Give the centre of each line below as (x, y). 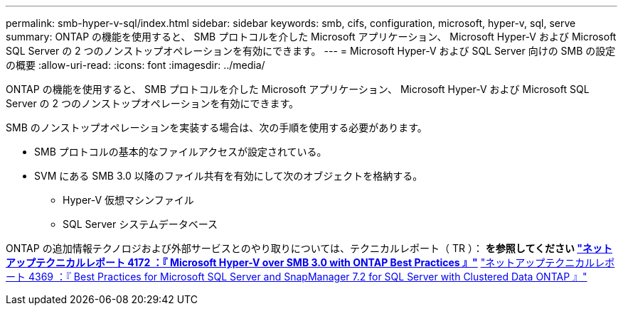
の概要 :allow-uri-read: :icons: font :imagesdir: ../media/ (135, 65)
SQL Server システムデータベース (140, 224)
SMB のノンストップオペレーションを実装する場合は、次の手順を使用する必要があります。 (217, 127)
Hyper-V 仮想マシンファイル (128, 200)
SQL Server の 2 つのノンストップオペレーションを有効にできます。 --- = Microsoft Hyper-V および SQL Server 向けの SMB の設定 (311, 51)
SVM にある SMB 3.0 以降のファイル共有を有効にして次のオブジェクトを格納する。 (229, 176)
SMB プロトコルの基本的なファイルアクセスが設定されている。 (181, 152)
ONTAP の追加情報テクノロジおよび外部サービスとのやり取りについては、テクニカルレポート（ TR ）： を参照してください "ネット (309, 248)
